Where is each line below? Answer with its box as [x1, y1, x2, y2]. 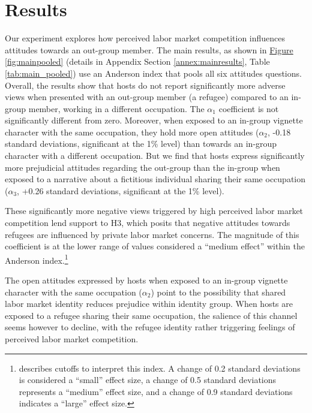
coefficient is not [218, 102, 279, 114]
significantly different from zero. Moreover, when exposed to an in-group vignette [5, 114, 303, 126]
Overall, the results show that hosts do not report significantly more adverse [5, 79, 286, 91]
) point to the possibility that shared [151, 285, 286, 298]
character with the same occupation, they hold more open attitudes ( [5, 125, 259, 138]
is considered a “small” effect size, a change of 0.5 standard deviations [19, 373, 277, 386]
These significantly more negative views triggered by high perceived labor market [5, 204, 304, 217]
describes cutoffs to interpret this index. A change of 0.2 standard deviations [19, 361, 301, 374]
